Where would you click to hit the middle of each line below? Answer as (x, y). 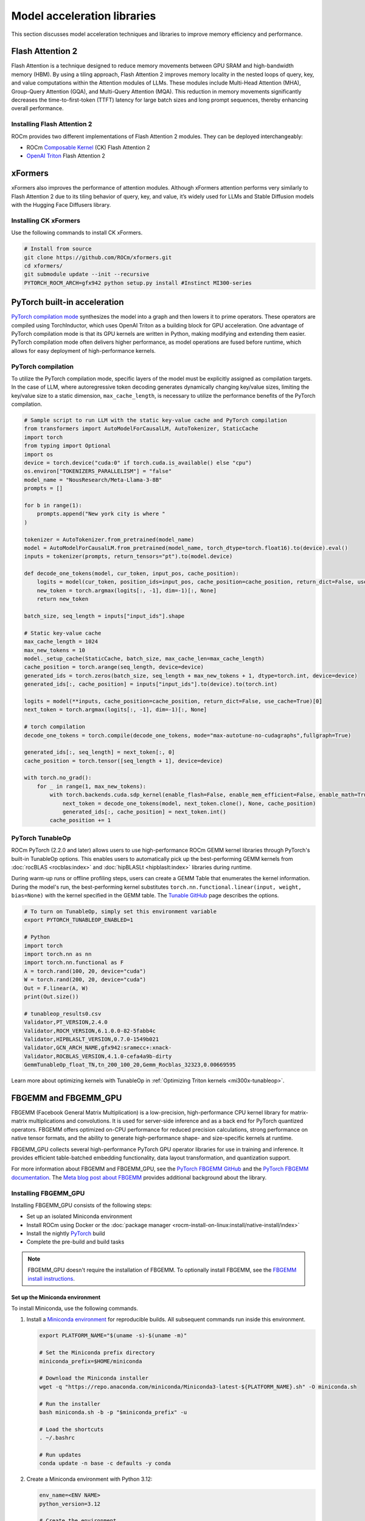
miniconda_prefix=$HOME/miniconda (91, 1361)
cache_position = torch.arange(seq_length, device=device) (114, 667)
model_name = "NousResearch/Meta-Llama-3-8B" (93, 480)
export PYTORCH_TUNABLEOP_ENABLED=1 (79, 920)
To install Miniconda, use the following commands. (75, 1309)
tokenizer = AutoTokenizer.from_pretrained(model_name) (109, 539)
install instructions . (51, 1278)
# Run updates (60, 1455)
